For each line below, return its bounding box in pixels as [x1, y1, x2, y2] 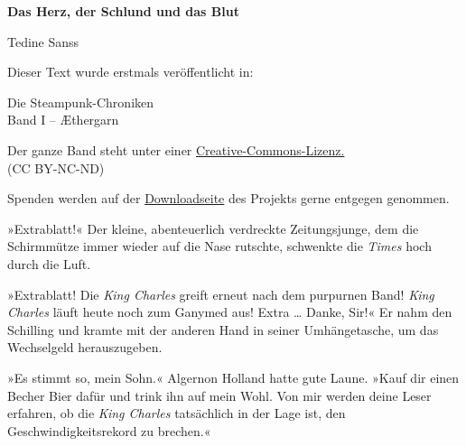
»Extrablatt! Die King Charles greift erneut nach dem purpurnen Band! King [7, 284, 434, 303]
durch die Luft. [7, 254, 91, 273]
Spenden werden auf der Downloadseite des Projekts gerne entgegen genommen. [7, 189, 450, 208]
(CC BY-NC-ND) [7, 158, 105, 177]
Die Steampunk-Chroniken [7, 92, 154, 111]
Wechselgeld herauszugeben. [7, 338, 163, 357]
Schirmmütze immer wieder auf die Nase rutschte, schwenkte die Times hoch [7, 237, 432, 256]
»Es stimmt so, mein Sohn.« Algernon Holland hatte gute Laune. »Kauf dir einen [7, 367, 460, 386]
